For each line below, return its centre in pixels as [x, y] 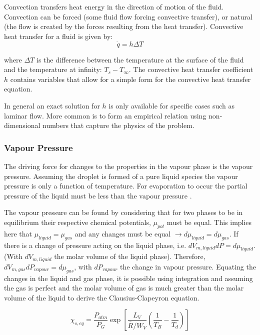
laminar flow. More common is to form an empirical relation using [105, 115]
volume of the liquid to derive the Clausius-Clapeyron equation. [102, 297]
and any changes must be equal [123, 233]
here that [18, 233]
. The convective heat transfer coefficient [191, 69]
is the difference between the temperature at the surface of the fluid [140, 59]
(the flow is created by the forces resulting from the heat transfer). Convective [124, 26]
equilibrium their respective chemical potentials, [77, 222]
